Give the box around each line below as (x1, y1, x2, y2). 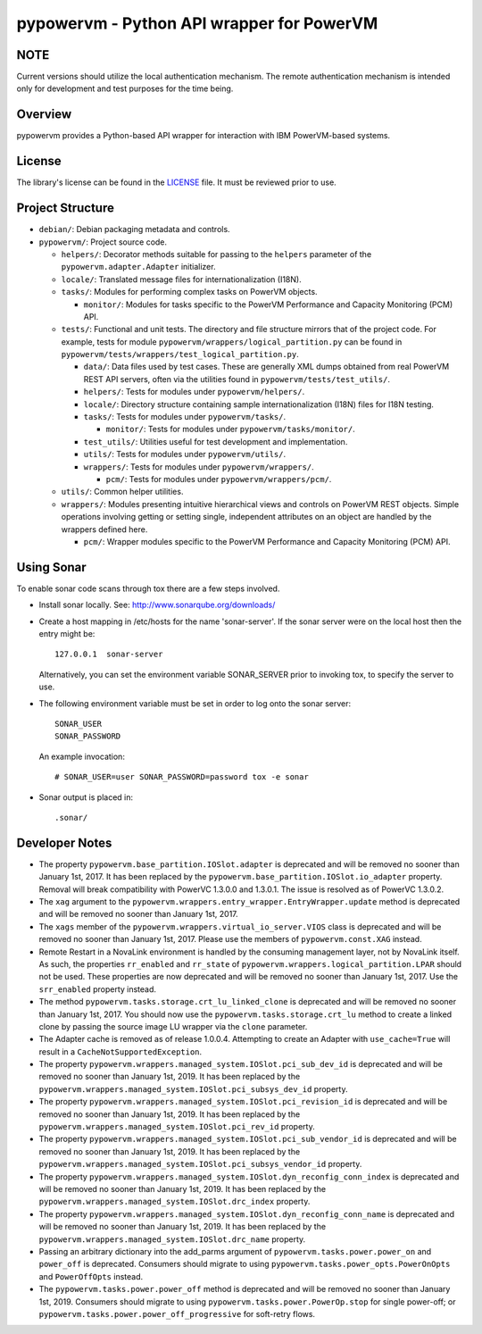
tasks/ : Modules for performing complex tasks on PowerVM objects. (61, 287, 318, 297)
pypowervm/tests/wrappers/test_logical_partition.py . (61, 349, 299, 360)
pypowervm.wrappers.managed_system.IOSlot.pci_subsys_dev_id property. (38, 1083, 348, 1094)
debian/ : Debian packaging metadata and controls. (38, 224, 231, 235)
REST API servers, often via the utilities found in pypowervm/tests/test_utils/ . (83, 373, 390, 384)
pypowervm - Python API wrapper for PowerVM (16, 13, 378, 33)
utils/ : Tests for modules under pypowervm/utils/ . (83, 449, 286, 460)
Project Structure (16, 201, 115, 216)
